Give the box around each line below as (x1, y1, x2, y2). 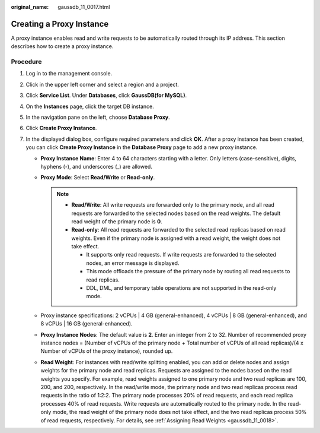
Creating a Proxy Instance (11, 18, 109, 29)
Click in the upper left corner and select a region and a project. (25, 81, 179, 88)
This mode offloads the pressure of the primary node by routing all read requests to (86, 268, 290, 275)
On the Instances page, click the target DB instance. (25, 103, 154, 110)
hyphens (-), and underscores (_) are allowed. (40, 163, 152, 170)
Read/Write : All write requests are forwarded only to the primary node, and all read (71, 201, 275, 208)
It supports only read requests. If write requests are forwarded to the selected (86, 251, 277, 258)
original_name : (11, 4, 49, 10)
